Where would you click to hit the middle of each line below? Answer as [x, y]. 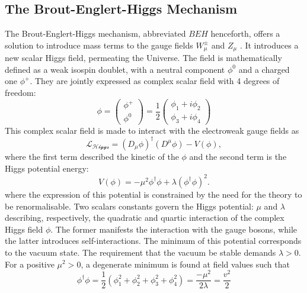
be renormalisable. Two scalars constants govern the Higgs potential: [129, 206]
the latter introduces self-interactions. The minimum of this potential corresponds [153, 241]
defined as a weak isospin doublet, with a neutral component [115, 69]
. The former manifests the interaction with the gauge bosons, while [174, 229]
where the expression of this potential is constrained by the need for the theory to [153, 194]
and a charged [264, 69]
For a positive [30, 264]
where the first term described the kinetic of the [92, 157]
